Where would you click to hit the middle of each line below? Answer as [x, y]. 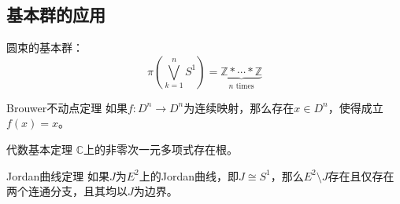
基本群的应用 [56, 15]
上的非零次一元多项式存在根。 [161, 149]
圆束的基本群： [45, 47]
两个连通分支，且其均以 [67, 191]
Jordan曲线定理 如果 [58, 175]
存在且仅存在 [361, 175]
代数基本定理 [39, 149]
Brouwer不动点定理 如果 [67, 107]
